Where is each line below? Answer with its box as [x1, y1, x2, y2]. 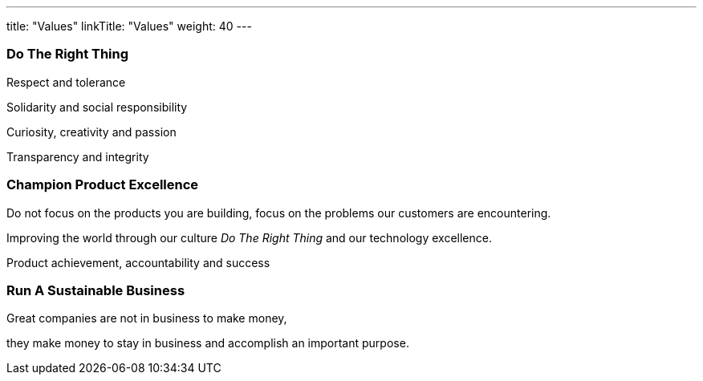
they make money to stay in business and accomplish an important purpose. [6, 336, 409, 351]
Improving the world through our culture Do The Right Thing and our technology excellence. [6, 230, 492, 245]
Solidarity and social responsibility [6, 99, 188, 114]
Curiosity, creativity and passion [6, 124, 177, 139]
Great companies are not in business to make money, [6, 311, 287, 326]
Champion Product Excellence [6, 176, 199, 193]
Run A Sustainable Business [6, 282, 185, 298]
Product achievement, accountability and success [6, 255, 270, 270]
